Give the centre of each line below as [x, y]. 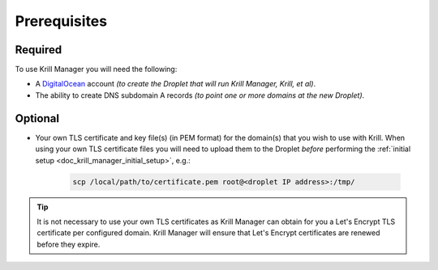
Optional [37, 118]
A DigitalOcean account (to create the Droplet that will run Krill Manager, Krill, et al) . [176, 84]
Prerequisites [61, 21]
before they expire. [69, 244]
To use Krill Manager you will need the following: [96, 70]
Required [39, 50]
